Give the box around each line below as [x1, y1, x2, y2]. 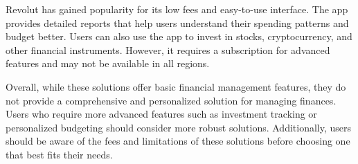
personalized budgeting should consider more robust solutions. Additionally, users [6, 120, 352, 134]
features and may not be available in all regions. [6, 56, 210, 71]
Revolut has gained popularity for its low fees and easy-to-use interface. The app [6, 2, 348, 16]
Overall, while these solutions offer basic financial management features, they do [6, 79, 346, 93]
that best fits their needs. [6, 147, 113, 161]
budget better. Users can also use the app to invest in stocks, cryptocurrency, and [6, 29, 352, 44]
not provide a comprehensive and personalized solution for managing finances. [6, 93, 337, 107]
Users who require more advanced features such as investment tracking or [6, 107, 317, 121]
